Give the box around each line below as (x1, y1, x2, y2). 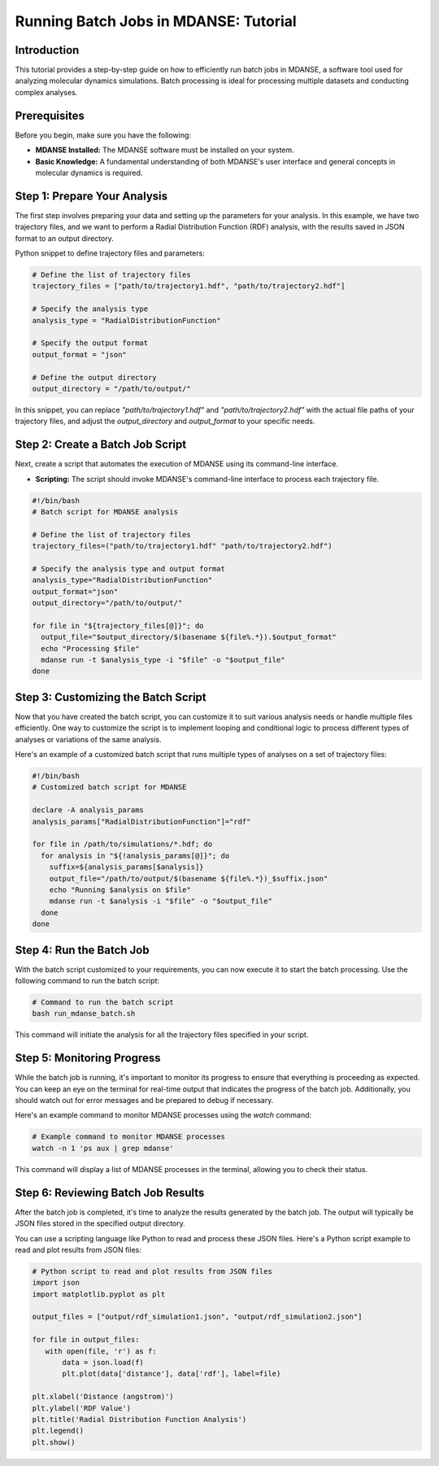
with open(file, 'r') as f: (45, 1346, 158, 1355)
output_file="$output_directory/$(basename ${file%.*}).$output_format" (41, 632, 337, 642)
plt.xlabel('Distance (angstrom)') (32, 1392, 174, 1402)
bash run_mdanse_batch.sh (32, 1009, 136, 1018)
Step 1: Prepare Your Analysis (15, 189, 168, 203)
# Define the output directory (32, 373, 158, 382)
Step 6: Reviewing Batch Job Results (15, 1185, 205, 1200)
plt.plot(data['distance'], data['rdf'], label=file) (62, 1369, 281, 1379)
